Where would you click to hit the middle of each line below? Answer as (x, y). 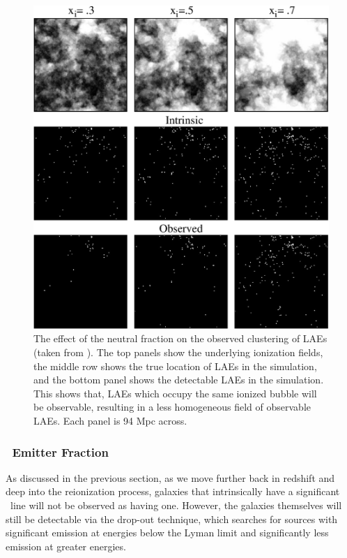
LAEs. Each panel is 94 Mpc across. (110, 421)
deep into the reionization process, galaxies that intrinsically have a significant (173, 491)
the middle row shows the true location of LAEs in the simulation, (175, 366)
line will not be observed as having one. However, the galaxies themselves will (176, 505)
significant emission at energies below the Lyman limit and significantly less (167, 533)
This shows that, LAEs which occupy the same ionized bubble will (175, 393)
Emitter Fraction (60, 451)
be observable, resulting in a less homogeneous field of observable (172, 407)
